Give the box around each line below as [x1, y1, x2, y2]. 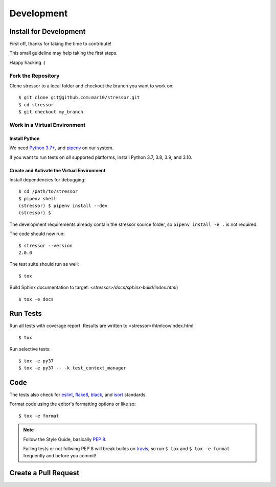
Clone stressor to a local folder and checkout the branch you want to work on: [9, 82, 174, 89]
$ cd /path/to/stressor [18, 189, 78, 194]
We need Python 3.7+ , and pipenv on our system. [9, 145, 114, 151]
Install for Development [9, 27, 86, 36]
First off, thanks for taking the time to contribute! [9, 41, 112, 47]
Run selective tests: [9, 346, 51, 352]
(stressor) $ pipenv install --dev [18, 203, 108, 209]
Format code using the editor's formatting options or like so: [9, 401, 136, 407]
